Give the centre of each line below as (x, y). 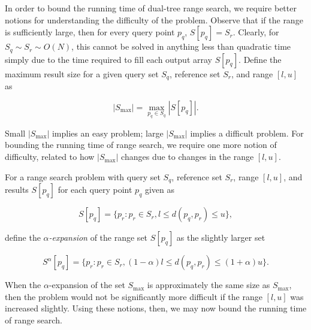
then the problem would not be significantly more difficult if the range (134, 296)
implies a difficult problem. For (247, 133)
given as (160, 190)
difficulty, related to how (50, 157)
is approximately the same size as (209, 285)
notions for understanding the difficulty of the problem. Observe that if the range (154, 19)
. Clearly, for (256, 32)
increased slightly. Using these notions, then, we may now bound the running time (156, 308)
